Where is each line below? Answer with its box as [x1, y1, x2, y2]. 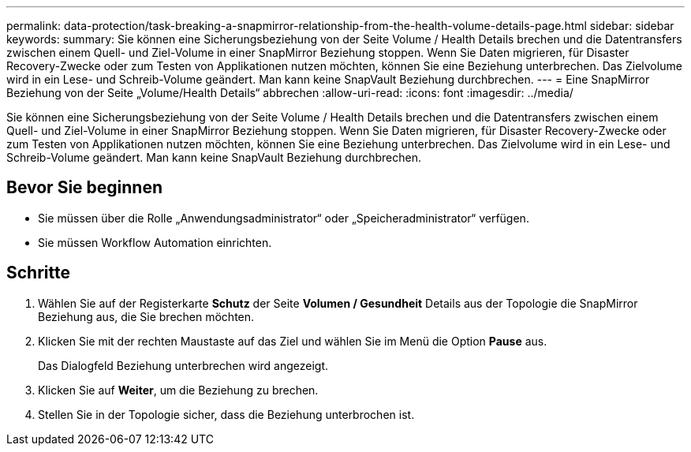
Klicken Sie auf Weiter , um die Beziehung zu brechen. [38, 383, 319, 397]
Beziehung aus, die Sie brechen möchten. [38, 309, 255, 323]
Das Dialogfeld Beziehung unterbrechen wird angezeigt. [38, 358, 329, 372]
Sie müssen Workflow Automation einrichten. [38, 235, 272, 249]
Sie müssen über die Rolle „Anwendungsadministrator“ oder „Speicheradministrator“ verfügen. [38, 211, 529, 225]
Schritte [6, 263, 70, 283]
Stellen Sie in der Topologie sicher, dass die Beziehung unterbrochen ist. [38, 407, 415, 421]
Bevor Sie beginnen [6, 177, 163, 198]
